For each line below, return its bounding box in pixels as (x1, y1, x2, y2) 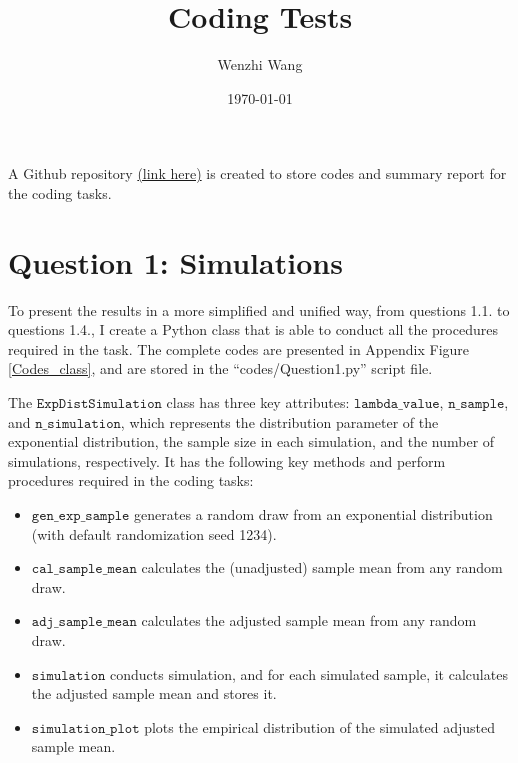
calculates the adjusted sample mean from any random (141, 610, 477, 631)
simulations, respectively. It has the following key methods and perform (8, 450, 446, 471)
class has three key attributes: (166, 392, 350, 412)
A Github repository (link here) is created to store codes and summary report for (8, 163, 507, 184)
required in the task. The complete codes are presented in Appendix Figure (8, 338, 470, 359)
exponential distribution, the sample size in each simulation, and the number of (8, 431, 495, 452)
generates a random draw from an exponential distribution (134, 503, 493, 524)
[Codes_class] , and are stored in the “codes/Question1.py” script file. (8, 358, 433, 379)
